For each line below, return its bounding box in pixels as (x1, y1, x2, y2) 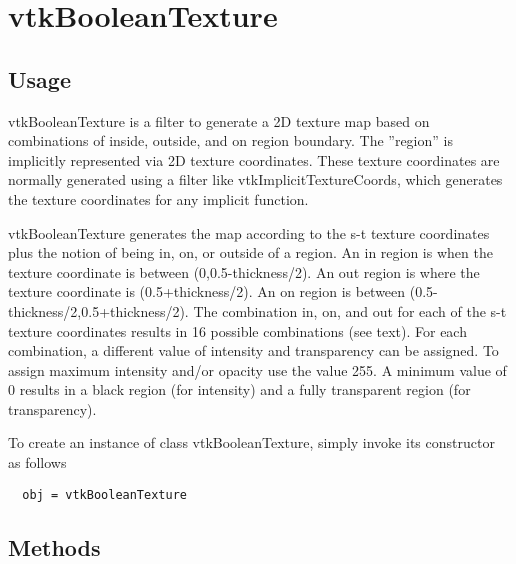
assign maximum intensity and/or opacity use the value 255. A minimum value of (8, 359, 507, 380)
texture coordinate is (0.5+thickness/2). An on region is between (8, 281, 406, 302)
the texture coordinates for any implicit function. (8, 188, 309, 209)
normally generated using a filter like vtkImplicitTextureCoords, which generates (8, 169, 503, 190)
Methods (8, 531, 101, 562)
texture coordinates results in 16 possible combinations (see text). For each (8, 320, 467, 341)
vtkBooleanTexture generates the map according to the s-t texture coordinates (8, 222, 490, 243)
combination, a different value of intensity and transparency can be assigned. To (8, 340, 499, 361)
